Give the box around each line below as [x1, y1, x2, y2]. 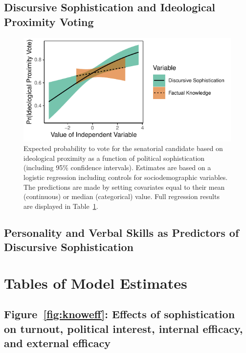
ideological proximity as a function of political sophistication [23, 152, 205, 163]
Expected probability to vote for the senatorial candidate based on [23, 143, 223, 153]
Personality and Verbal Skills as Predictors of [4, 225, 239, 240]
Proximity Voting [4, 14, 94, 29]
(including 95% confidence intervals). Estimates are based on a [23, 162, 211, 173]
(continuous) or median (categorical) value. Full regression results [23, 191, 220, 202]
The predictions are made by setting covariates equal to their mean [23, 181, 225, 192]
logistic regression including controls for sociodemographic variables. [23, 172, 228, 182]
